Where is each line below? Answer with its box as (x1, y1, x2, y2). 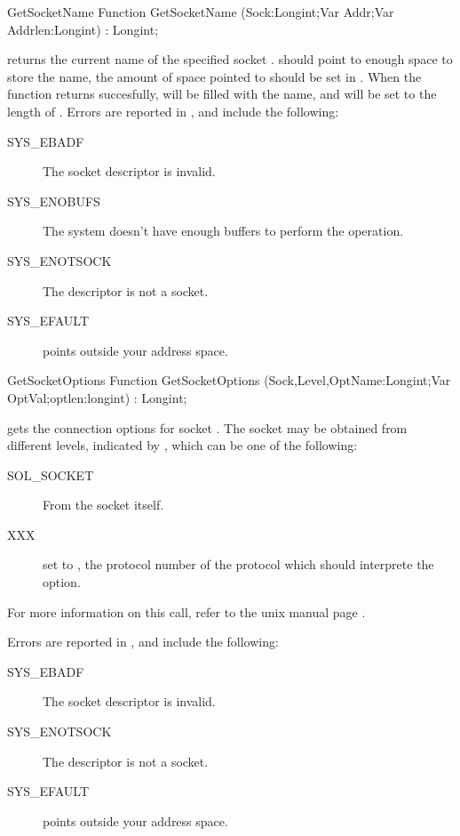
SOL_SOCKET (7, 465, 94, 484)
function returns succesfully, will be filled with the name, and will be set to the (7, 84, 437, 103)
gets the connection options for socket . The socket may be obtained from (7, 418, 408, 437)
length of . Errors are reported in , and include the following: (7, 101, 339, 120)
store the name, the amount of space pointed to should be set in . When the (7, 67, 422, 85)
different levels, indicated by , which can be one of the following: (7, 436, 358, 454)
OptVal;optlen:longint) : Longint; (7, 388, 187, 406)
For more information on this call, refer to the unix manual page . (7, 602, 366, 621)
